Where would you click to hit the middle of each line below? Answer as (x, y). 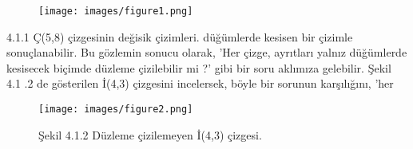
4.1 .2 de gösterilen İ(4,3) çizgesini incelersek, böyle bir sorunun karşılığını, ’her (200, 83)
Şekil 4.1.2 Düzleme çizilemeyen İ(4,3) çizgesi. (150, 134)
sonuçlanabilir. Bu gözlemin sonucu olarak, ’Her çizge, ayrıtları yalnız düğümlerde (207, 52)
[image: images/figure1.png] (116, 11)
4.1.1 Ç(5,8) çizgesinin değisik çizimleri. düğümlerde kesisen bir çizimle (180, 36)
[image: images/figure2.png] (116, 110)
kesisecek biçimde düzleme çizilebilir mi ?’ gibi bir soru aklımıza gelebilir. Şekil (199, 67)
